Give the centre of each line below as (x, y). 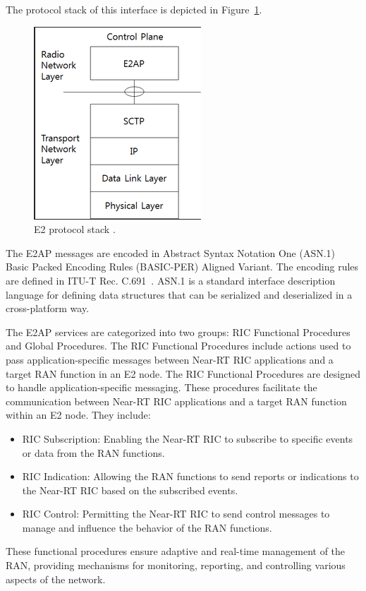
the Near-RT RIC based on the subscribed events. (130, 490)
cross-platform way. (48, 308)
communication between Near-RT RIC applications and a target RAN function (176, 401)
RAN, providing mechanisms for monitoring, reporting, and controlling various (176, 565)
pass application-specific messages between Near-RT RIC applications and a (170, 359)
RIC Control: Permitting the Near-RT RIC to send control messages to (176, 514)
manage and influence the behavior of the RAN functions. (147, 527)
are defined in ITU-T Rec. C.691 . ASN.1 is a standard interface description (171, 280)
